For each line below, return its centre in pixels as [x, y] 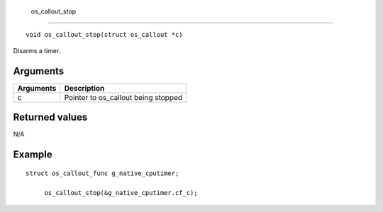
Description [84, 88]
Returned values [50, 117]
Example [33, 155]
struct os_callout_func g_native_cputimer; [102, 173]
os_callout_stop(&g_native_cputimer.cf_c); [121, 193]
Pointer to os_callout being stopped [123, 97]
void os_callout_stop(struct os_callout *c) [105, 35]
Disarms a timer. [37, 50]
